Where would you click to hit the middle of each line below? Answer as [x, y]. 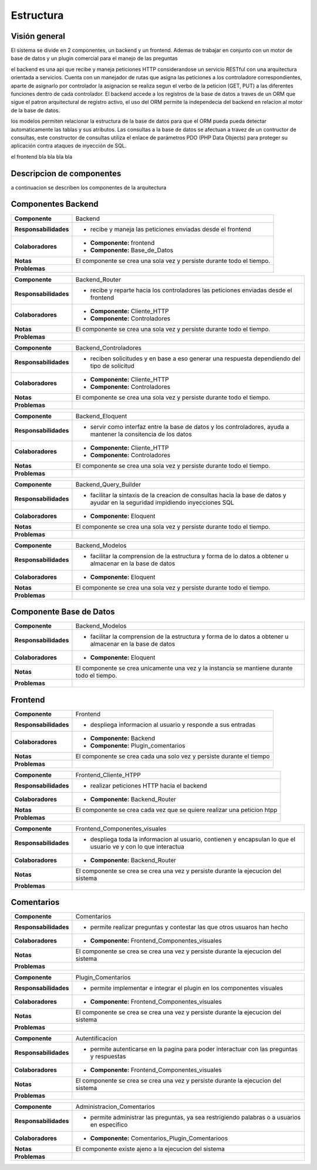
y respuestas [108, 1057]
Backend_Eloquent [101, 416]
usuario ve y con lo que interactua [137, 846]
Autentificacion [96, 1038]
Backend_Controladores [109, 348]
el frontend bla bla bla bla [42, 156]
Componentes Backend [55, 204]
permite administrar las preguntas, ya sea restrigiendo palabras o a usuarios [195, 1118]
